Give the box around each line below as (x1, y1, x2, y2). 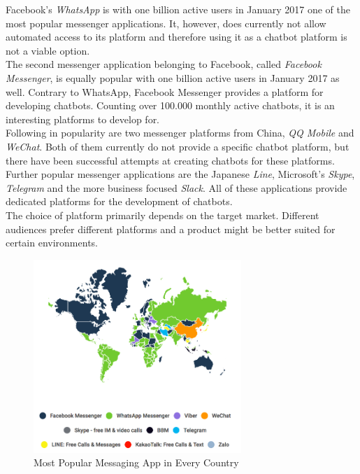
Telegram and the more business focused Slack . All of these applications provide (6, 180, 347, 195)
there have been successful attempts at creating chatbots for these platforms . (6, 153, 335, 167)
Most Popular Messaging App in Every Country (34, 455, 239, 470)
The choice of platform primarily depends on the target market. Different (6, 207, 319, 222)
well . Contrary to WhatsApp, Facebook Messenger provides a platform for (6, 84, 324, 99)
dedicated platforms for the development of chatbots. (6, 194, 233, 209)
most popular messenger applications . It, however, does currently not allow (6, 15, 326, 30)
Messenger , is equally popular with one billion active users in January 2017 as (6, 70, 340, 85)
